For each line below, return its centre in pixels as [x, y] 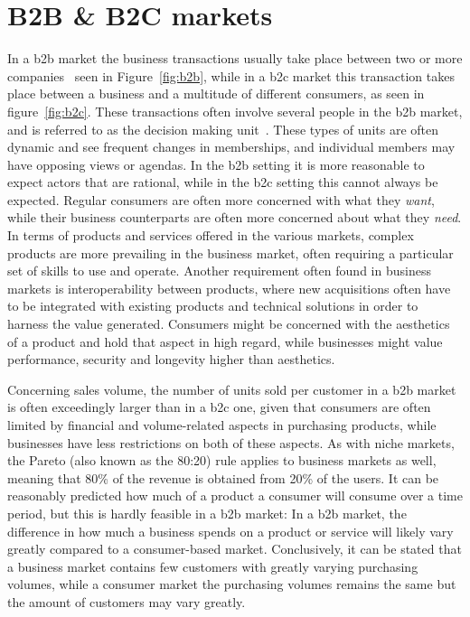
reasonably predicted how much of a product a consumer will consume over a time [235, 495]
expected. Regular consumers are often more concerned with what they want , [221, 199]
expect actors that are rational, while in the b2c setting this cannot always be [223, 182]
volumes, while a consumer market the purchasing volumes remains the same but [232, 584]
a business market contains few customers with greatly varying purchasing [213, 566]
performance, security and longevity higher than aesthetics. [171, 359]
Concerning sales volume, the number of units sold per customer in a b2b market [232, 389]
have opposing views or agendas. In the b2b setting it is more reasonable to [216, 164]
